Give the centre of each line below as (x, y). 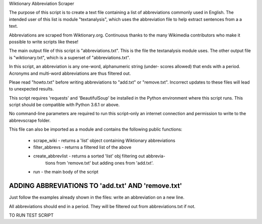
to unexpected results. (31, 89)
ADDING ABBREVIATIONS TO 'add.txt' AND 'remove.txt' (95, 186)
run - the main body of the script (66, 172)
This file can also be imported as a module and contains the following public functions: (96, 129)
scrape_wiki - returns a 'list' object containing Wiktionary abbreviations (104, 140)
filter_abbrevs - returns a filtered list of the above (82, 147)
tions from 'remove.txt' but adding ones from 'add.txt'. (99, 163)
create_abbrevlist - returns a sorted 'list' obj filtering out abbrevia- (99, 156)
